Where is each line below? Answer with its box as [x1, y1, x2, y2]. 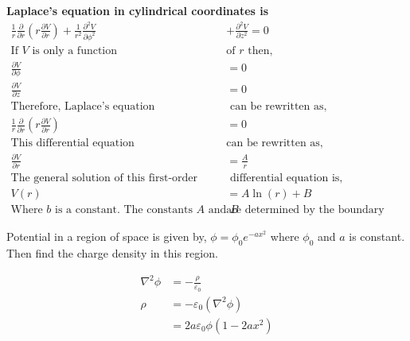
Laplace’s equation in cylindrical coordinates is [6, 2, 269, 18]
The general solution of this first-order [10, 172, 198, 184]
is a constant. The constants [55, 204, 193, 216]
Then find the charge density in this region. [6, 245, 218, 262]
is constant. [349, 228, 405, 245]
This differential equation [10, 138, 135, 149]
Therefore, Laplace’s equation [10, 101, 155, 113]
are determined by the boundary [226, 204, 385, 216]
